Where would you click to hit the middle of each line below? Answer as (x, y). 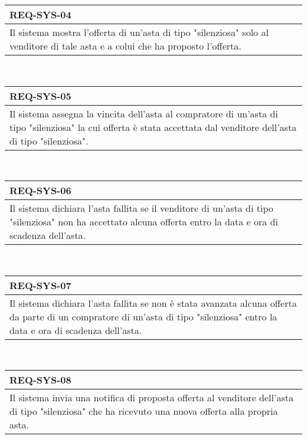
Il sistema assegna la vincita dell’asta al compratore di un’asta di (144, 113)
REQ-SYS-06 (40, 191)
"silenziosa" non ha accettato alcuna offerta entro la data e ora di (144, 222)
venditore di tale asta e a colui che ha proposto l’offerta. (125, 46)
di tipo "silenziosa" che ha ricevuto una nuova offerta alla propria (144, 411)
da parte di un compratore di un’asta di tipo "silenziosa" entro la (143, 316)
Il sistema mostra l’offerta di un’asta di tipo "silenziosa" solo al (139, 32)
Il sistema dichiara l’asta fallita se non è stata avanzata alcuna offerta (153, 303)
